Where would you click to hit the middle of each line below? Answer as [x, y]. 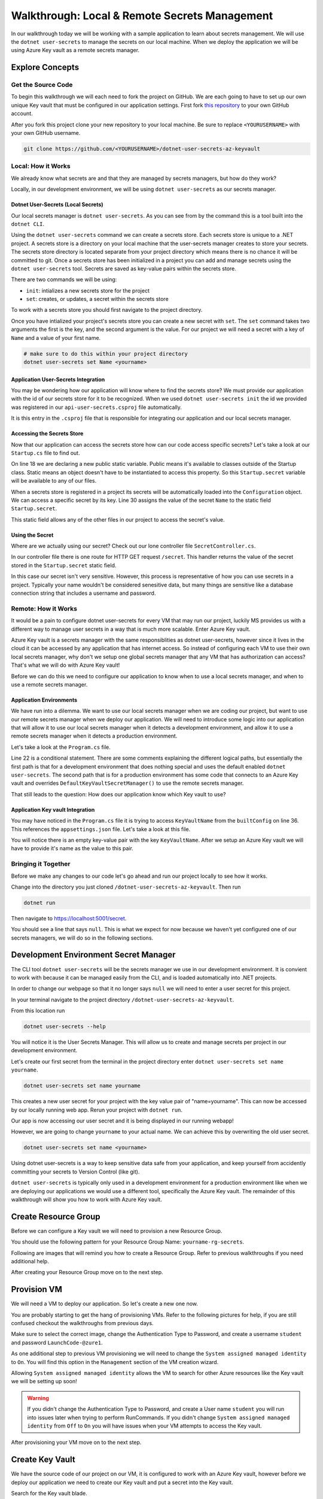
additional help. [30, 1261]
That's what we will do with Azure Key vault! [65, 665]
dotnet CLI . [28, 224]
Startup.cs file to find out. [45, 453]
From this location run [38, 1011]
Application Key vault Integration [53, 809]
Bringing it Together [41, 864]
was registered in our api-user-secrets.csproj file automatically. [97, 407]
